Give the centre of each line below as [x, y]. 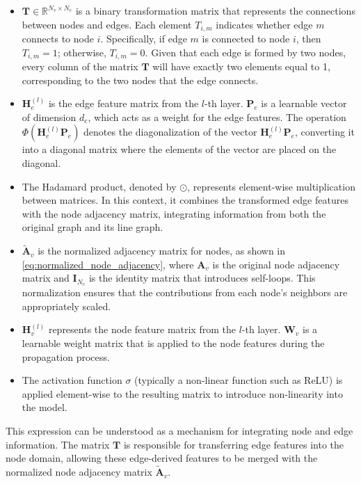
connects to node [58, 39]
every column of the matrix [80, 66]
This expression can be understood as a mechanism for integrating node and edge [179, 431]
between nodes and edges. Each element [107, 24]
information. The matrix [58, 444]
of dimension [49, 116]
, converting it [324, 132]
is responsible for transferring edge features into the [233, 444]
